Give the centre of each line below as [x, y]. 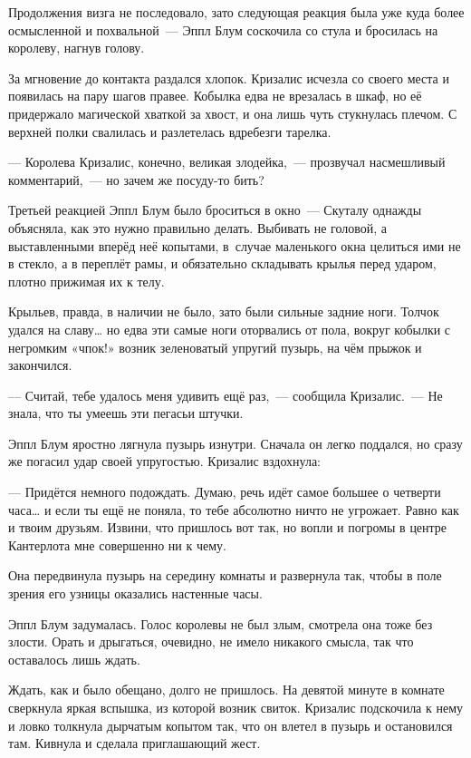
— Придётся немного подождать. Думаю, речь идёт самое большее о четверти [225, 492]
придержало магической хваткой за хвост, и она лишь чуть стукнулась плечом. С [233, 113]
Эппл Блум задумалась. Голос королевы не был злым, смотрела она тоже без [221, 623]
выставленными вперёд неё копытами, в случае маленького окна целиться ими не [235, 245]
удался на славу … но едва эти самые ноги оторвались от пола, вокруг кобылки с [230, 329]
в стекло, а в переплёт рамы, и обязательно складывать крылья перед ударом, [222, 263]
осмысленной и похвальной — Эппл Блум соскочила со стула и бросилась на [223, 29]
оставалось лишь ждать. [74, 659]
